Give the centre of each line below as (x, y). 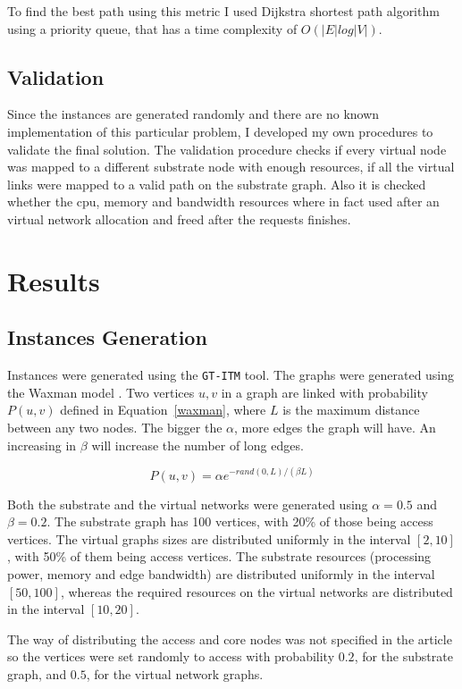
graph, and (37, 674)
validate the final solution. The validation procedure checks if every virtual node (227, 149)
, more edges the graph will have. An (335, 427)
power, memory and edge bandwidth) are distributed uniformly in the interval (221, 574)
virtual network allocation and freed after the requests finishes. (179, 218)
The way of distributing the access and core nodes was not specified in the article (230, 639)
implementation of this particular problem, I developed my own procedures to (220, 131)
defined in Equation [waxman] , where (163, 410)
